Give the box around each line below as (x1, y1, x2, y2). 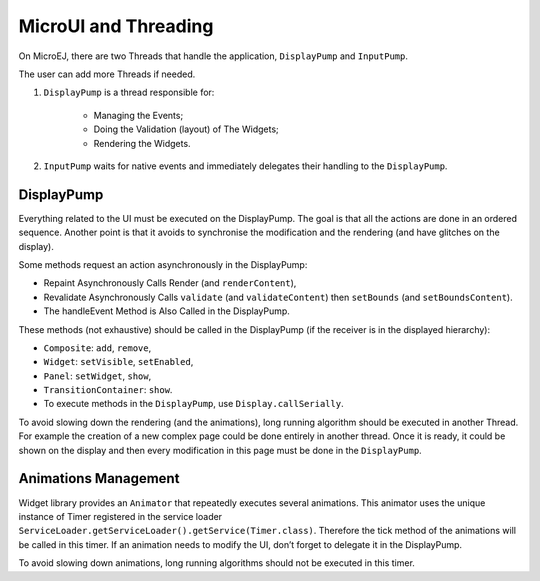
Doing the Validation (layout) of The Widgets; (93, 123, 279, 135)
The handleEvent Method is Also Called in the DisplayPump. (43, 305, 290, 317)
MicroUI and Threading (18, 15, 214, 37)
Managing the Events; (93, 109, 184, 121)
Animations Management (18, 470, 180, 487)
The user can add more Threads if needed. (18, 68, 196, 80)
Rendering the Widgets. (93, 137, 191, 149)
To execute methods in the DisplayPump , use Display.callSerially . (43, 398, 344, 410)
